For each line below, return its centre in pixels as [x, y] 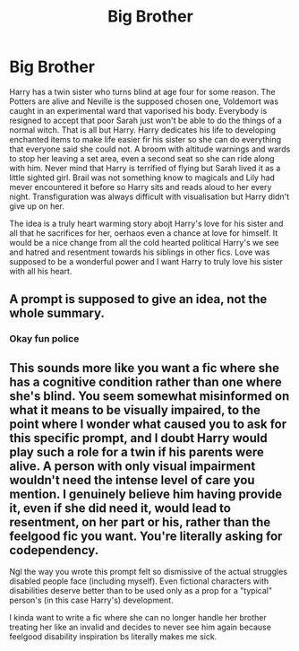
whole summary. [57, 313]
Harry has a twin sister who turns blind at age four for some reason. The [142, 91]
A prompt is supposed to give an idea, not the [138, 299]
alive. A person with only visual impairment [132, 466]
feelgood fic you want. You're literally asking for [146, 536]
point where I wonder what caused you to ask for [148, 424]
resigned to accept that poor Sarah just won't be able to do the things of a [145, 120]
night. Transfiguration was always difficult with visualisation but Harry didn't [149, 196]
